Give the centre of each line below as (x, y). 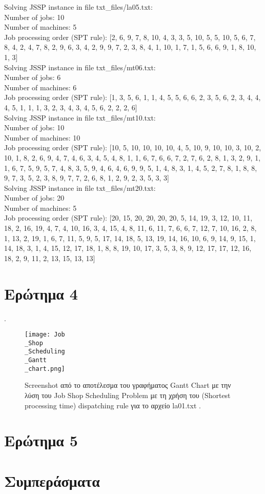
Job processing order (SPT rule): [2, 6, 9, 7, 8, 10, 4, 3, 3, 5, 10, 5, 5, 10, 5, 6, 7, (130, 37)
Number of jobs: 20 (34, 198)
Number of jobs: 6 (33, 77)
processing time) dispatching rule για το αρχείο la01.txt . (113, 405)
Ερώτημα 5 (41, 440)
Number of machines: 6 (40, 87)
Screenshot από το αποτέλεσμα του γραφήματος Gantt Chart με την (128, 385)
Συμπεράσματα (52, 480)
